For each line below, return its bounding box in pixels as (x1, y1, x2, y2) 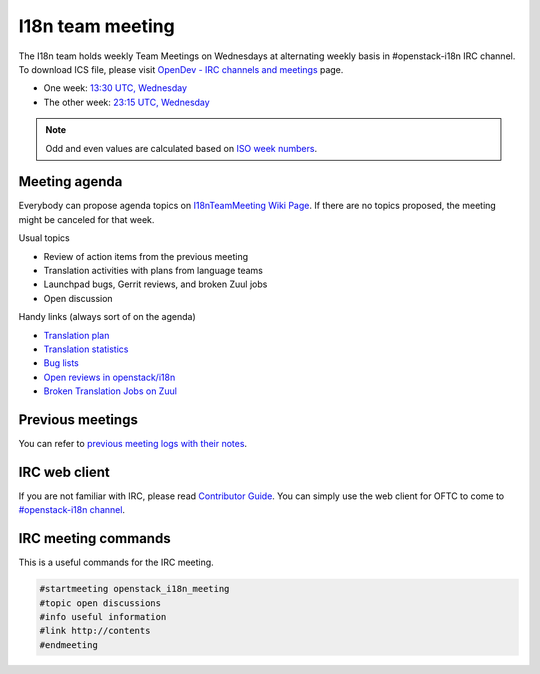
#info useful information (39, 611, 167, 622)
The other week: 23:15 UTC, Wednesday (43, 96, 210, 108)
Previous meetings (18, 411, 139, 428)
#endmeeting (39, 639, 99, 650)
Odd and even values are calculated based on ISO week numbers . (45, 142, 318, 154)
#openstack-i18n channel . (18, 504, 125, 516)
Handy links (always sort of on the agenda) (18, 311, 197, 323)
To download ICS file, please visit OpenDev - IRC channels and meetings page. (18, 63, 344, 75)
